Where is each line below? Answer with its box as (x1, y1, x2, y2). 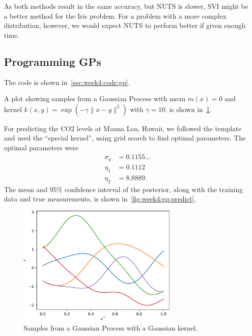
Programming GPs (4, 54, 101, 69)
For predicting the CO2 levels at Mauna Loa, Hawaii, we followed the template (4, 123, 242, 133)
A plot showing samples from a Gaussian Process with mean (4, 93, 186, 104)
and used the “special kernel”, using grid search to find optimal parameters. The (4, 133, 246, 143)
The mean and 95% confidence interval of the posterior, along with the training (4, 184, 243, 194)
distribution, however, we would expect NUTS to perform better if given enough (4, 20, 246, 30)
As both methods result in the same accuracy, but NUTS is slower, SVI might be (4, 1, 249, 11)
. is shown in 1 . (165, 104, 212, 114)
